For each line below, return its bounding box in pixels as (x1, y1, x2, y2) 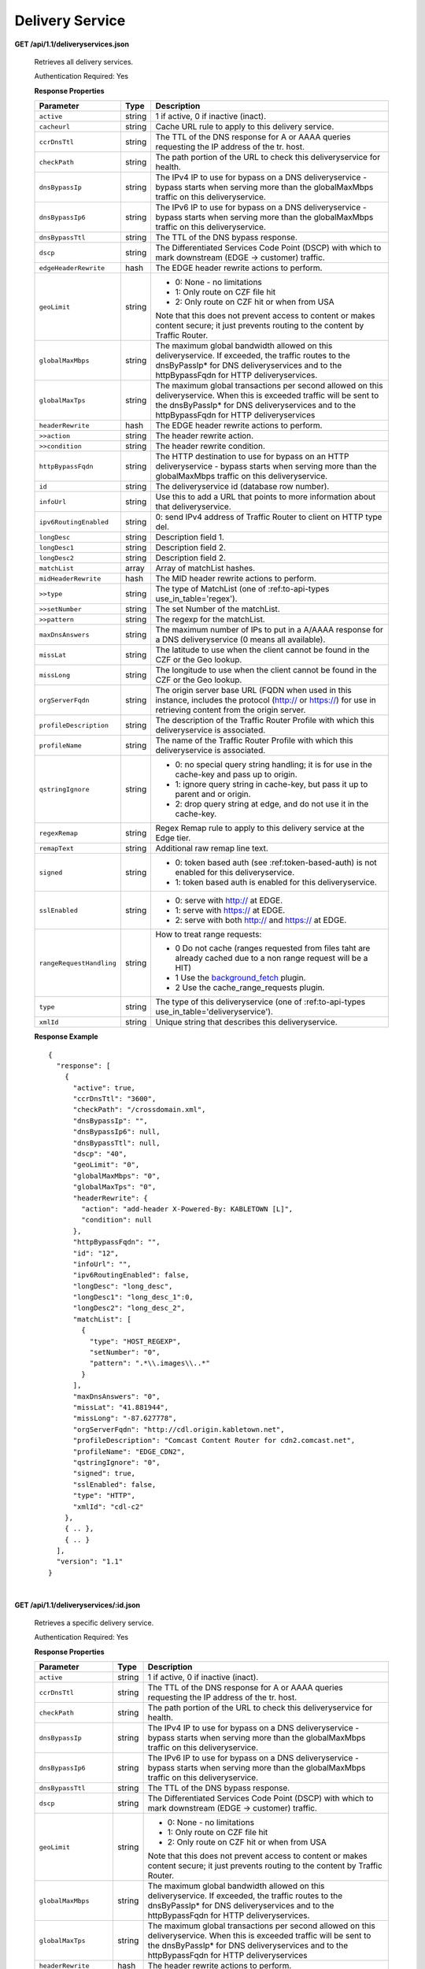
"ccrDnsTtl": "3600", (72, 1095, 157, 1103)
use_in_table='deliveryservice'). (155, 1007, 273, 1018)
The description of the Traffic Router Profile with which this (155, 715, 375, 726)
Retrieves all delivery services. (34, 57, 134, 66)
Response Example (34, 1032, 98, 1041)
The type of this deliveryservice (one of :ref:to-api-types (155, 996, 366, 1007)
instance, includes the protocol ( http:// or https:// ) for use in (155, 695, 377, 706)
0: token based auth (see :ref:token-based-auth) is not (175, 857, 377, 868)
